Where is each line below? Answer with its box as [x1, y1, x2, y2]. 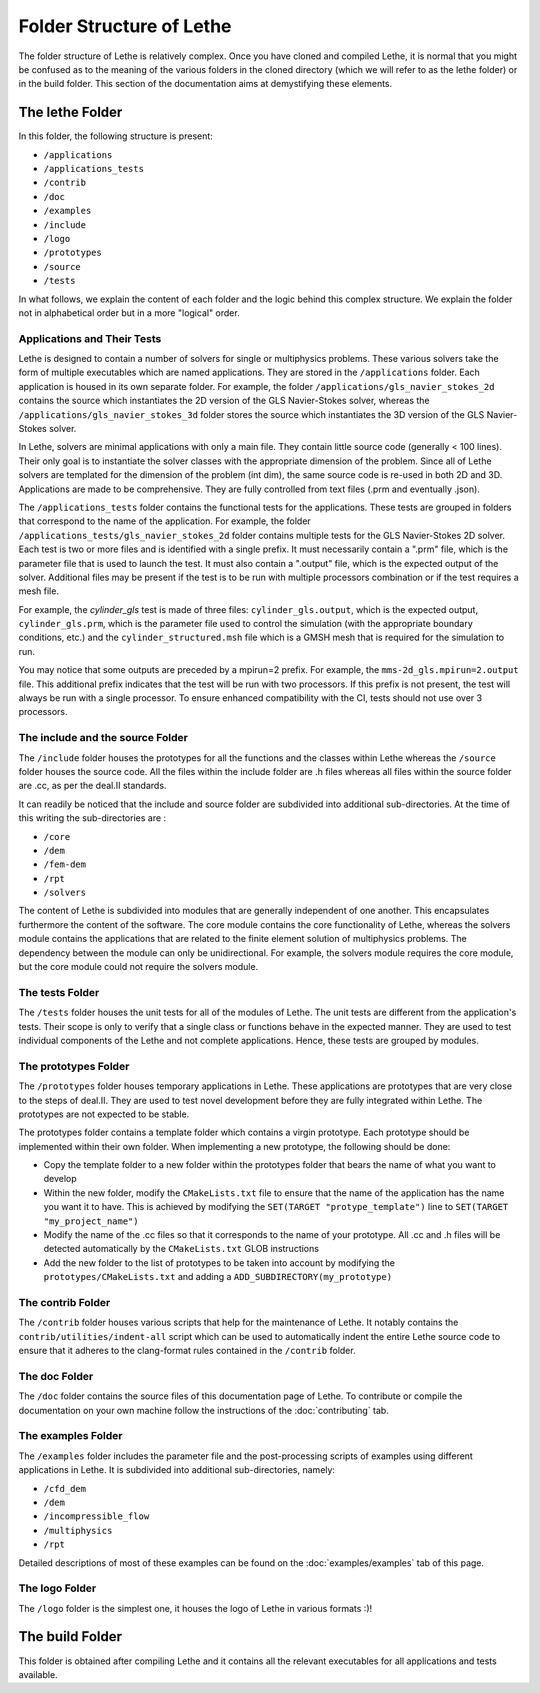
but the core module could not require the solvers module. [18, 961, 259, 973]
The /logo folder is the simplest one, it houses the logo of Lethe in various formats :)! [18, 1602, 373, 1614]
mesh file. [18, 585, 60, 597]
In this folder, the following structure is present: [18, 130, 214, 142]
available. [18, 1668, 59, 1680]
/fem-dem [43, 859, 87, 870]
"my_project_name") [43, 1215, 139, 1227]
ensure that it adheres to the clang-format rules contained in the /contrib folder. [18, 1345, 356, 1357]
